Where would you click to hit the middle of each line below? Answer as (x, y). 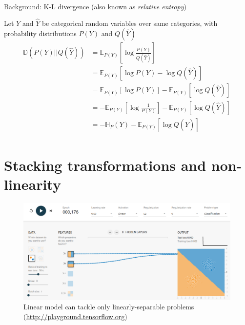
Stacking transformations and (105, 165)
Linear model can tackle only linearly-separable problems (109, 307)
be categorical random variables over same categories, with (130, 23)
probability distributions (40, 33)
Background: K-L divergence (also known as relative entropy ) (95, 6)
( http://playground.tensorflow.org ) (75, 316)
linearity (32, 184)
